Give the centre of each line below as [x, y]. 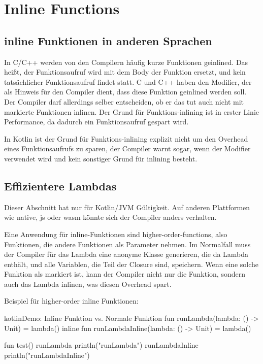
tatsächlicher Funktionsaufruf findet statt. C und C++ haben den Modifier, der [128, 81]
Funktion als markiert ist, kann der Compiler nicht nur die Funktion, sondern [125, 274]
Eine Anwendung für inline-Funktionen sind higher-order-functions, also [116, 234]
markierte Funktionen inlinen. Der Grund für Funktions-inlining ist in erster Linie [131, 111]
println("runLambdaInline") [47, 355]
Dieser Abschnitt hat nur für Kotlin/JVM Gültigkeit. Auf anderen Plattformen [127, 207]
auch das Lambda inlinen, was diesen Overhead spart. [88, 284]
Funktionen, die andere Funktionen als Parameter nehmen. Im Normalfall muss [127, 244]
